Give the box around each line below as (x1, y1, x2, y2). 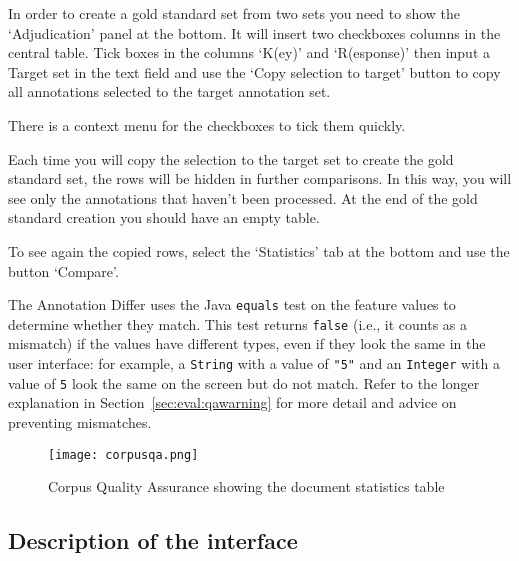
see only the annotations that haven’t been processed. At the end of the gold (8, 187, 478, 208)
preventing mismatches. (8, 411, 152, 432)
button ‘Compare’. (8, 260, 119, 281)
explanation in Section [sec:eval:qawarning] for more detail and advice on (8, 392, 457, 413)
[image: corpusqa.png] (48, 447, 199, 462)
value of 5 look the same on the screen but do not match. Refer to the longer (8, 372, 480, 393)
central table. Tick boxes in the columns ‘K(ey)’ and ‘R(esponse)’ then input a (8, 42, 490, 63)
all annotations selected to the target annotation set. (8, 81, 331, 102)
